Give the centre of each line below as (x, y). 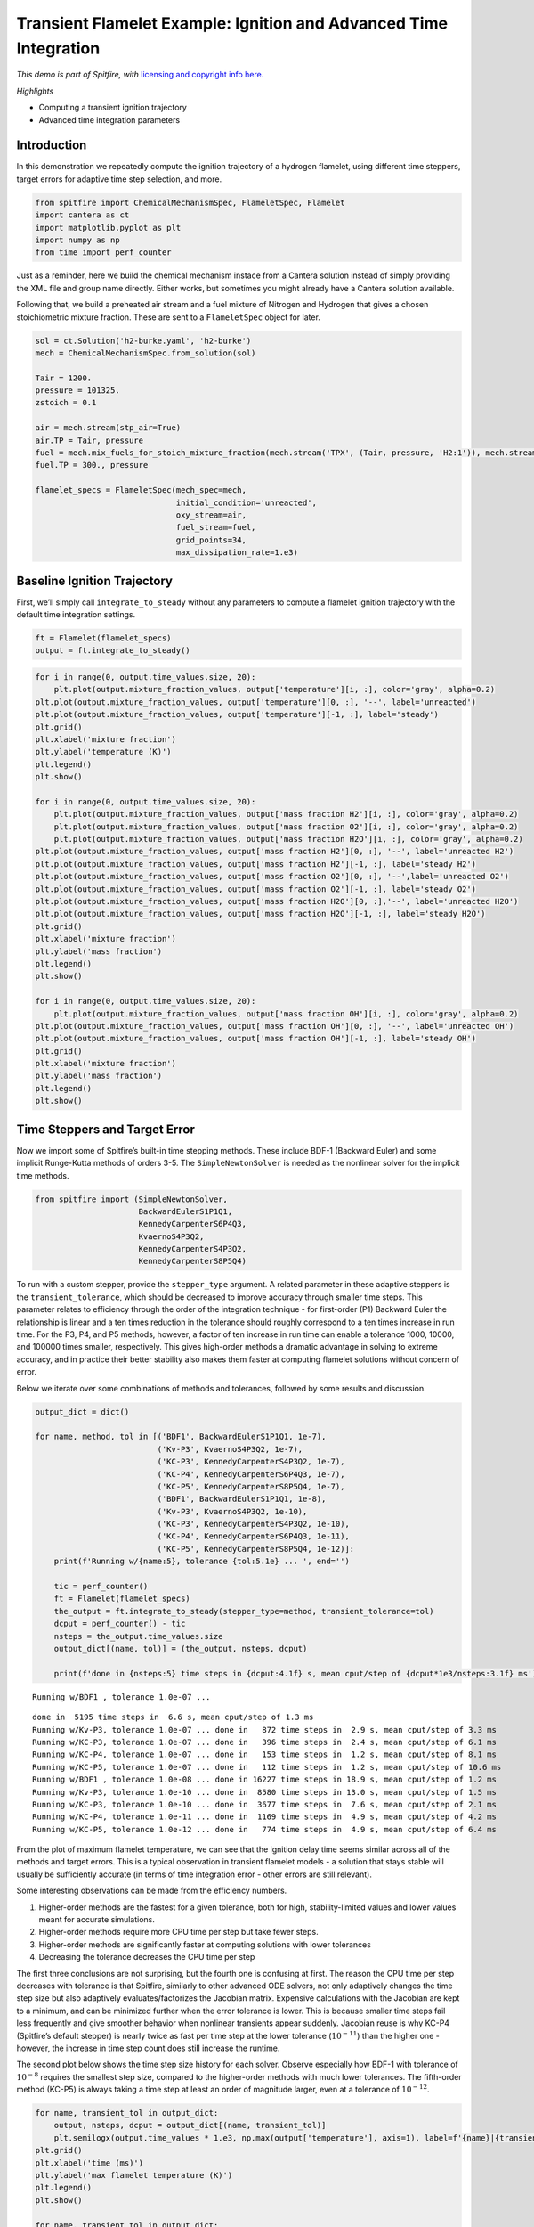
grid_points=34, (211, 540)
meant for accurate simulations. (97, 1920)
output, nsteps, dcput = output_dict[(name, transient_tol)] (190, 2125)
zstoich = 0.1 (66, 403)
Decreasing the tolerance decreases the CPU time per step (147, 1957)
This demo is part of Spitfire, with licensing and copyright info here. (140, 75)
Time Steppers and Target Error (105, 1129)
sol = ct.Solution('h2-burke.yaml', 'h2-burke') (143, 340)
